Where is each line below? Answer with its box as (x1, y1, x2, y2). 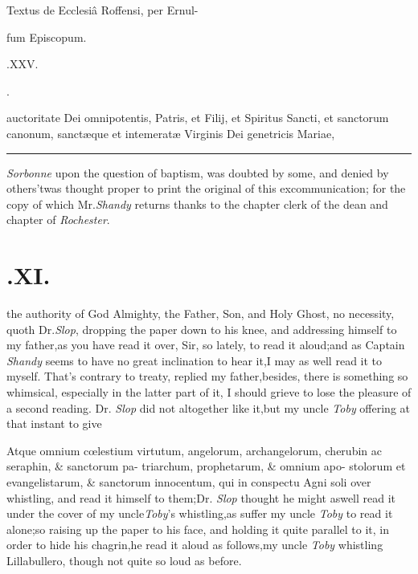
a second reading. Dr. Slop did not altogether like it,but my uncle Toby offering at (6, 399, 411, 416)
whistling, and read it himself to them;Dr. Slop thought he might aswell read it (6, 489, 396, 506)
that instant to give (6, 415, 102, 432)
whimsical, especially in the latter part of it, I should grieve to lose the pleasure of (6, 384, 412, 401)
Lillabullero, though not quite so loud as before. (6, 552, 242, 568)
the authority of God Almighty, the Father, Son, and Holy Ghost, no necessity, (6, 305, 395, 322)
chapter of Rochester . (6, 211, 110, 228)
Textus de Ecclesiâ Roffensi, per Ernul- (6, 2, 199, 18)
